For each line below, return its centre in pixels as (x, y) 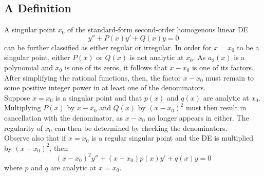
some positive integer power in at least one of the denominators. (105, 87)
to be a (248, 47)
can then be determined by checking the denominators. (141, 128)
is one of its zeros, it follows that (116, 67)
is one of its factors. (223, 67)
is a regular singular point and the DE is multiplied (173, 138)
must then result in (216, 107)
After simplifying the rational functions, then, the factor (93, 77)
